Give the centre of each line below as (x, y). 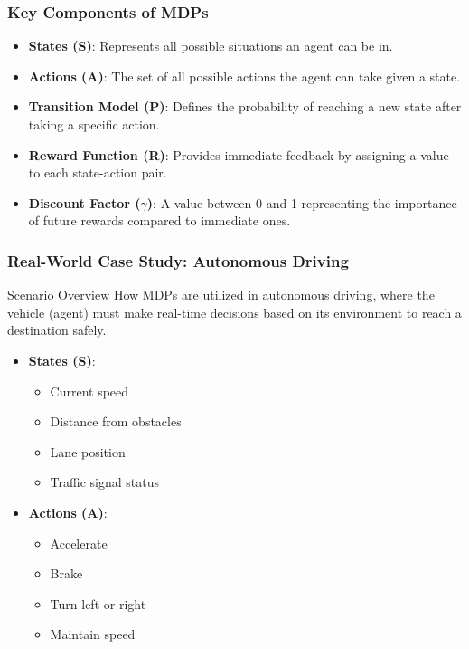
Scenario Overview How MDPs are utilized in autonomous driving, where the (221, 295)
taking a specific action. (94, 124)
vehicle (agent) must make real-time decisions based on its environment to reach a (234, 312)
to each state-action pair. (98, 172)
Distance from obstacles (116, 421)
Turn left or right (98, 603)
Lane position (88, 451)
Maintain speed (93, 634)
